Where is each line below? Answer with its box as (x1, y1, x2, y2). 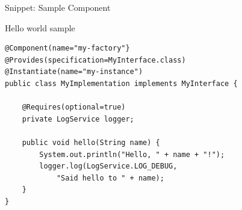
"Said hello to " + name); (56, 173, 164, 182)
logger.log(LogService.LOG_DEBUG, (39, 162, 178, 171)
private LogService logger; (22, 114, 134, 123)
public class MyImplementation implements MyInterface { (5, 79, 238, 88)
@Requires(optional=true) (22, 103, 126, 112)
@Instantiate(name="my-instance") (5, 67, 143, 76)
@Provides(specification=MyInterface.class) (5, 55, 186, 64)
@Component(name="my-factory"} (5, 44, 130, 53)
